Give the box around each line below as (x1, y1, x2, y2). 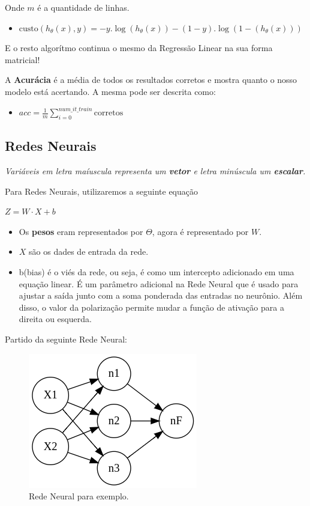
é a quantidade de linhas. (37, 1, 130, 13)
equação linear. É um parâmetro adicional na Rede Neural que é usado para (19, 277, 299, 290)
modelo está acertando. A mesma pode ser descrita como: (5, 85, 216, 97)
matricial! (5, 53, 40, 66)
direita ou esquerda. (19, 312, 92, 325)
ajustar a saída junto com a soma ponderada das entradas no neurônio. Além (19, 289, 303, 302)
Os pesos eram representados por (19, 225, 143, 237)
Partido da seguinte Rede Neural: (5, 333, 127, 345)
